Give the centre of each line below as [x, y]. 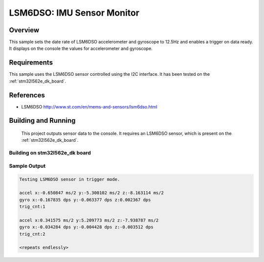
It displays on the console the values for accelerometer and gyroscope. [81, 48]
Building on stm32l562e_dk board [50, 153]
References [27, 95]
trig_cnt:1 [32, 207]
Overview [24, 30]
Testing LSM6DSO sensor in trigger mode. [70, 179]
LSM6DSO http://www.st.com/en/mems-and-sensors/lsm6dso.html [89, 107]
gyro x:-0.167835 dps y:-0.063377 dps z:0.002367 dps [85, 200]
